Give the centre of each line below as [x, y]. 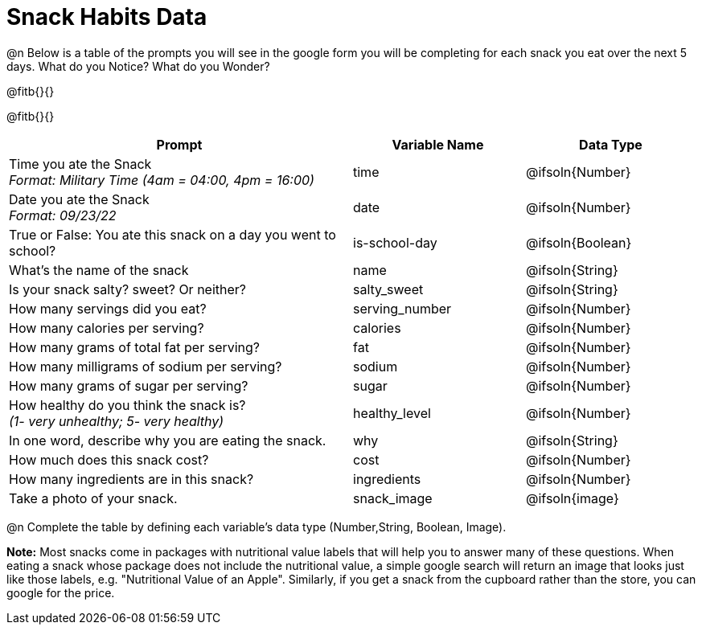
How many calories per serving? [107, 328]
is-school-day [395, 242]
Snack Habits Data [107, 17]
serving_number [402, 308]
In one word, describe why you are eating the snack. [168, 440]
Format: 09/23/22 [63, 215]
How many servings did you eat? [108, 308]
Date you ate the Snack [79, 199]
